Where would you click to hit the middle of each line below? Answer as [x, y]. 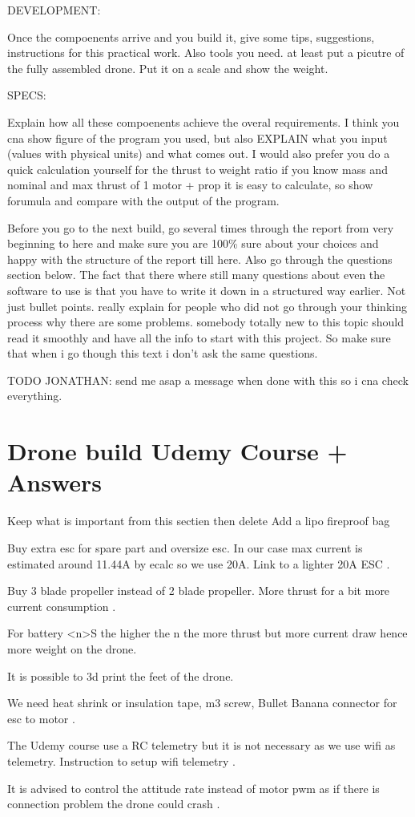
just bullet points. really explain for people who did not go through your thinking [207, 306]
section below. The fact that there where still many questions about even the [196, 275]
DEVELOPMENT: [54, 10]
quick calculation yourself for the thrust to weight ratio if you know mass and [197, 169]
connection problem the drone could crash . [114, 804]
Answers [55, 482]
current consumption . [62, 606]
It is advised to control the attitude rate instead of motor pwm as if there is [193, 788]
